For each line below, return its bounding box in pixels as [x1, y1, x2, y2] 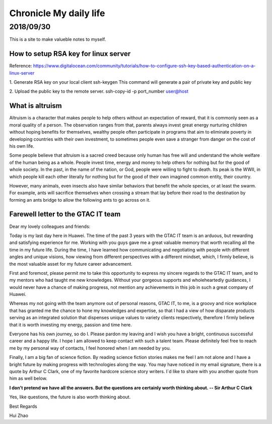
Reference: [9, 63, 32, 69]
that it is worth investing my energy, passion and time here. [9, 322, 132, 328]
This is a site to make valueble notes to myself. [9, 36, 106, 42]
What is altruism [9, 101, 62, 110]
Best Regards [9, 403, 37, 409]
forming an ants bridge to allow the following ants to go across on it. [9, 197, 151, 203]
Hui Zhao [9, 412, 29, 418]
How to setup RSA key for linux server [9, 49, 131, 58]
